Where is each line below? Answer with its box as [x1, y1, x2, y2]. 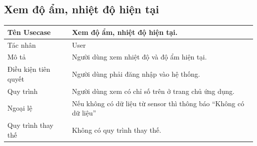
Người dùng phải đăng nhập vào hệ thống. [72, 69, 200, 79]
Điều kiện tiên [7, 64, 50, 74]
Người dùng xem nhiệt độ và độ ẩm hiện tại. [72, 52, 207, 62]
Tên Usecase [7, 27, 51, 37]
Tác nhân [7, 39, 36, 50]
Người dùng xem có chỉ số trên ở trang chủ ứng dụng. [72, 86, 235, 96]
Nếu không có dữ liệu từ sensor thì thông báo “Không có [72, 98, 244, 108]
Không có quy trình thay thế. [72, 124, 162, 135]
